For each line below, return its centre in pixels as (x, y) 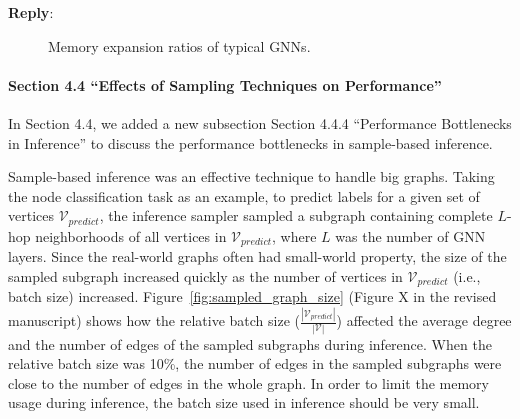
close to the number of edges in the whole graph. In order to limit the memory (248, 382)
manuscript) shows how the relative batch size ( (154, 320)
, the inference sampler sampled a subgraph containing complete (296, 215)
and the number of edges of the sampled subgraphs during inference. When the (250, 343)
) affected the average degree (424, 320)
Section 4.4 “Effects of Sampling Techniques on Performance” (225, 84)
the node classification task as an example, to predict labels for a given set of (244, 195)
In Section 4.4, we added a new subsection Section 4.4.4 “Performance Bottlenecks (260, 122)
